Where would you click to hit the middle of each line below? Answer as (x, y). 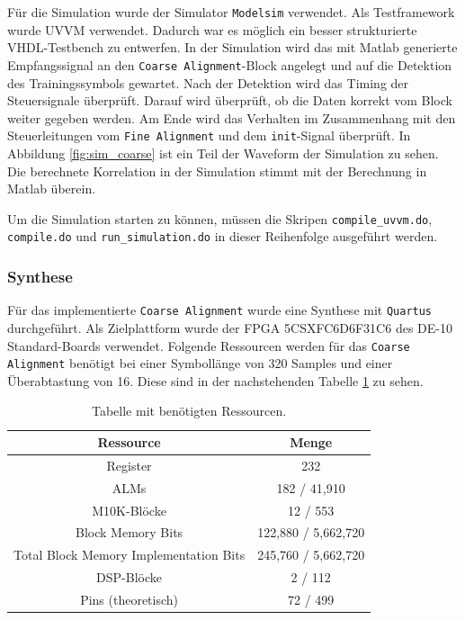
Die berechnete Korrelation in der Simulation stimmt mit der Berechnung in (217, 171)
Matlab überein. (52, 189)
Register (129, 465)
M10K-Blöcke (129, 510)
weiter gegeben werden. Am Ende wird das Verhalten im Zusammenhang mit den (232, 117)
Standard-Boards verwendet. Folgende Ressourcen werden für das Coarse (209, 345)
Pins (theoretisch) (130, 599)
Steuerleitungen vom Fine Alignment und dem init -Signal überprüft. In (209, 135)
